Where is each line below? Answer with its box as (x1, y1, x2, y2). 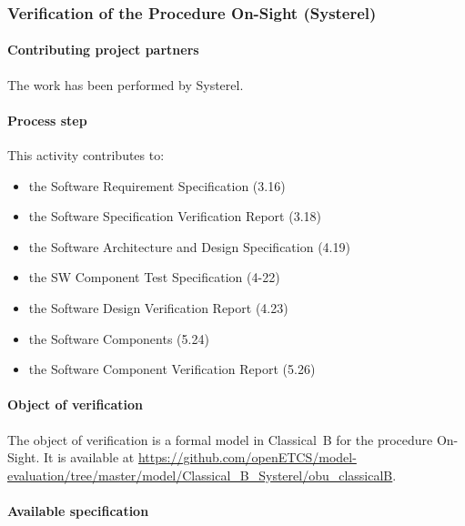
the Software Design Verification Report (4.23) (28, 298, 288, 317)
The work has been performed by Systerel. (7, 75, 244, 94)
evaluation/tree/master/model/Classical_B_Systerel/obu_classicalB (7, 465, 393, 484)
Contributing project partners (7, 40, 199, 59)
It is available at (44, 448, 135, 467)
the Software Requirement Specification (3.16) (28, 176, 286, 195)
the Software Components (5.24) (28, 329, 209, 348)
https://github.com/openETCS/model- (137, 448, 357, 467)
